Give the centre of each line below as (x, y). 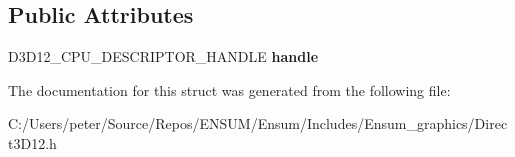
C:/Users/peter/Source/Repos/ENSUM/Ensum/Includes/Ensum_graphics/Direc (258, 123)
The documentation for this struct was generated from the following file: (229, 89)
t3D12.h (32, 142)
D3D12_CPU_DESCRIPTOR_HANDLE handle (163, 56)
